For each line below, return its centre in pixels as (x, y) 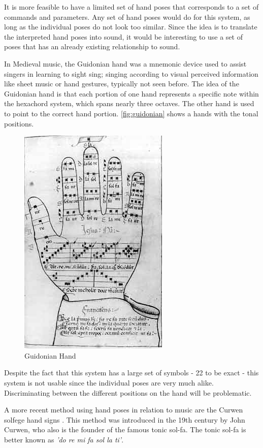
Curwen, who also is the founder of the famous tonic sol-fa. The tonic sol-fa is (125, 429)
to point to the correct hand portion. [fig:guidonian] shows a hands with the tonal (131, 113)
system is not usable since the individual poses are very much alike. (109, 382)
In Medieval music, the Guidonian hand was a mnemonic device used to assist (125, 63)
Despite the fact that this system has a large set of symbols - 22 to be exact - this (131, 373)
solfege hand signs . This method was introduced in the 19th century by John (125, 419)
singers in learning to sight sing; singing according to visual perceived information (131, 73)
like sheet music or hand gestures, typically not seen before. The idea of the (122, 84)
